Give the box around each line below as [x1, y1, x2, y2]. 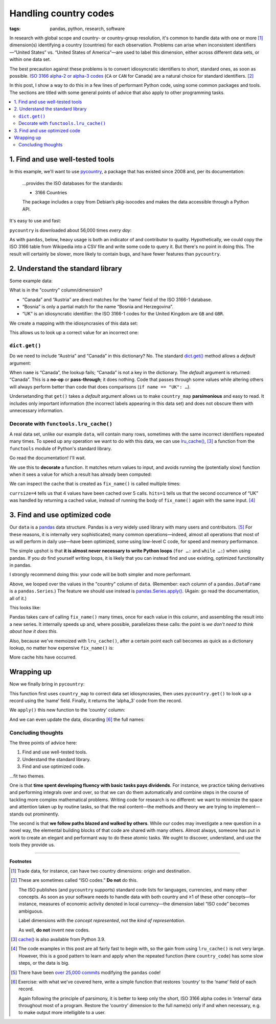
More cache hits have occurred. [9, 654, 77, 661]
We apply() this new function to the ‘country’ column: [9, 707, 125, 713]
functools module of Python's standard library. [9, 445, 112, 451]
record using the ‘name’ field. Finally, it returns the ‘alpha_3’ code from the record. [9, 698, 182, 704]
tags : [9, 26, 21, 32]
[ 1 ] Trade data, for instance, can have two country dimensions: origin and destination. [11, 868, 191, 874]
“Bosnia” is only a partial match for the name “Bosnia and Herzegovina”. [22, 303, 174, 309]
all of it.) [9, 595, 27, 601]
